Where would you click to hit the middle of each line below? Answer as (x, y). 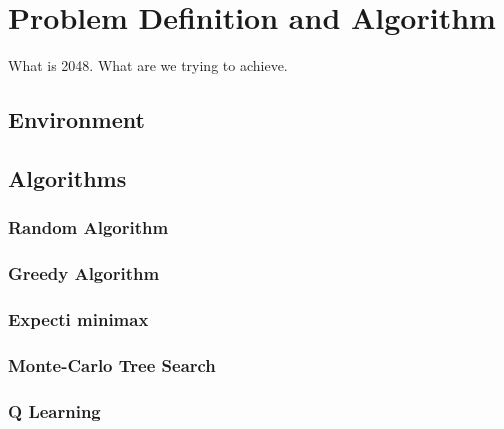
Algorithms (67, 177)
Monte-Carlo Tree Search (112, 364)
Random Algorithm (88, 227)
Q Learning (54, 410)
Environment (76, 119)
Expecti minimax (78, 318)
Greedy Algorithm (84, 273)
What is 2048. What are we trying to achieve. (148, 65)
